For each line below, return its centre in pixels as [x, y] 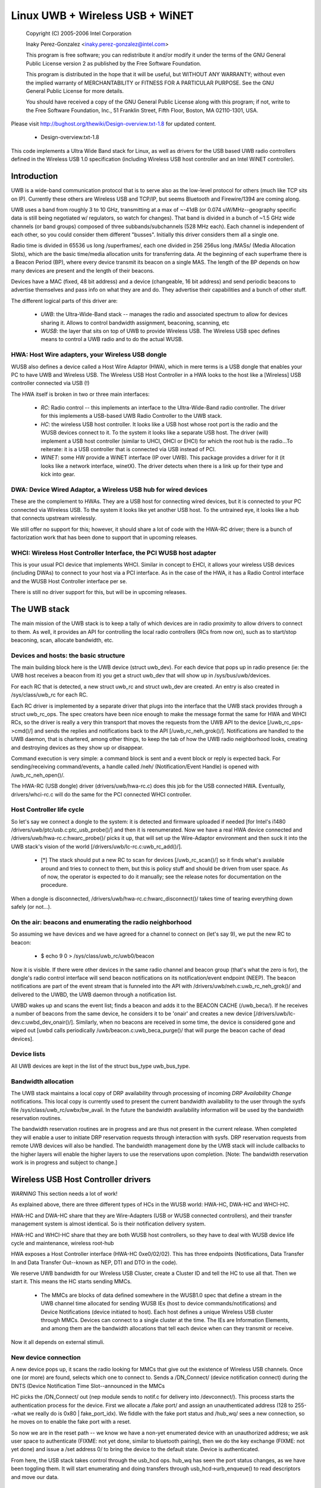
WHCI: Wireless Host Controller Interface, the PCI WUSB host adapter [114, 552]
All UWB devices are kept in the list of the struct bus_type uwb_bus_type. [100, 1066]
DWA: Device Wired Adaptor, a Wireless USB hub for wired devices [109, 489]
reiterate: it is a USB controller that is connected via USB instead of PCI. [128, 449]
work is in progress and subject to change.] [64, 1162]
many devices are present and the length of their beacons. [83, 270]
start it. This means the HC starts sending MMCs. [71, 1281]
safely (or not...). [31, 907]
